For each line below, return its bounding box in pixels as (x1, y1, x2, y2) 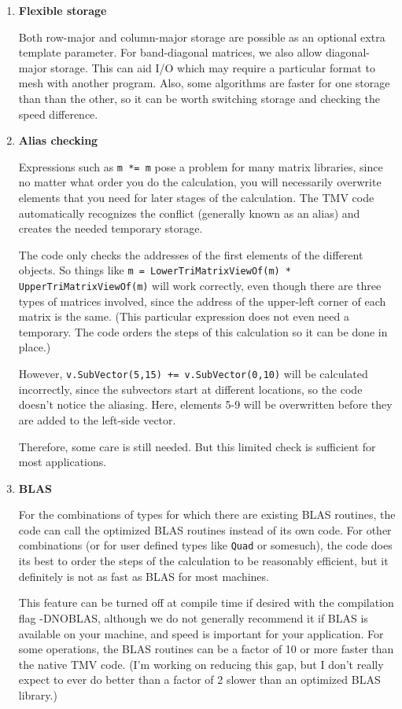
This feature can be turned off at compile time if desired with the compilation (18, 594, 394, 611)
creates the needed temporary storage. (18, 220, 203, 237)
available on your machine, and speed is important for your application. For (18, 625, 384, 641)
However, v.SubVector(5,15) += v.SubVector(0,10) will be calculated (18, 366, 368, 382)
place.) (18, 339, 51, 355)
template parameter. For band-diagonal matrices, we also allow (18, 44, 323, 61)
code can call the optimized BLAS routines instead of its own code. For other (18, 521, 392, 538)
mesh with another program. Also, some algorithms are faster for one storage (18, 75, 390, 91)
